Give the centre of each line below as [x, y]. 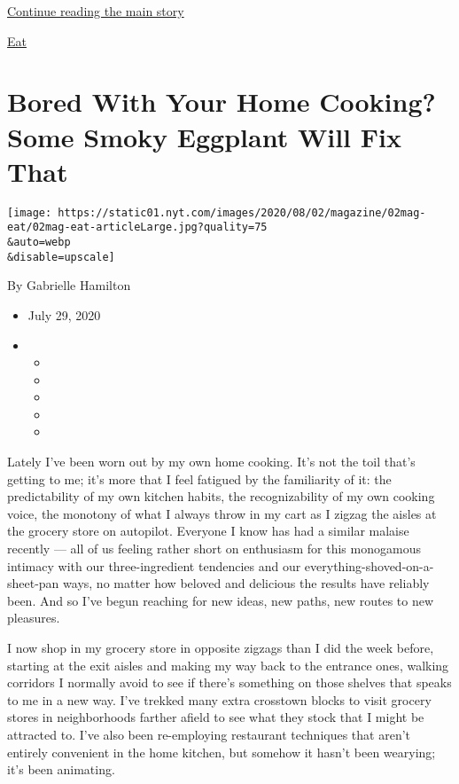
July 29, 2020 [64, 314]
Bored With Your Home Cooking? [222, 102]
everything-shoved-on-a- [369, 565]
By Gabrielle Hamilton [69, 285]
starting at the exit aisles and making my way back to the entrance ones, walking [228, 665]
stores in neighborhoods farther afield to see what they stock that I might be [216, 717]
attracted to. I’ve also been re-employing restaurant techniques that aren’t [209, 734]
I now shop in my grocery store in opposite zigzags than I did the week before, [221, 647]
